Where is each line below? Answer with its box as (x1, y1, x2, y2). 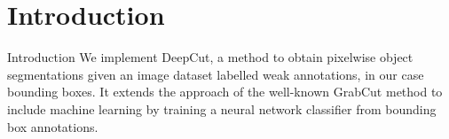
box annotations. (7, 117, 98, 135)
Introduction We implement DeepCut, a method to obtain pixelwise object (7, 48, 414, 66)
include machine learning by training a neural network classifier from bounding (7, 99, 437, 118)
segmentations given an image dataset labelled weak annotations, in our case (7, 65, 424, 83)
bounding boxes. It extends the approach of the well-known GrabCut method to (7, 82, 443, 101)
